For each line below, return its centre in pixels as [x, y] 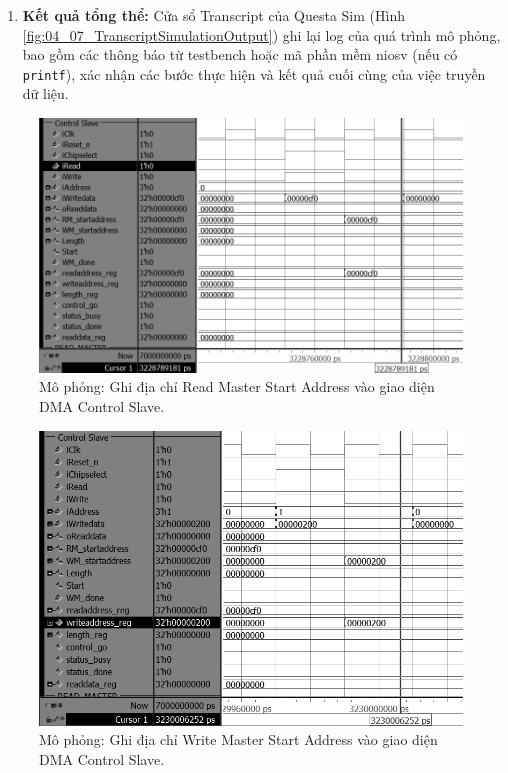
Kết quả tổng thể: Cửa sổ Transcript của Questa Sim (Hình [213, 15]
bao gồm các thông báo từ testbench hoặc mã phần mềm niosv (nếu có [240, 54]
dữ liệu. [45, 93]
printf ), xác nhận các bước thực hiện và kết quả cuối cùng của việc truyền [254, 73]
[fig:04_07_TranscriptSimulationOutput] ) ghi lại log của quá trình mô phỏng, [261, 34]
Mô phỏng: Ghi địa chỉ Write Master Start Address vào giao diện [238, 739]
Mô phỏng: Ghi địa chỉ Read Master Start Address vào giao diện [237, 386]
